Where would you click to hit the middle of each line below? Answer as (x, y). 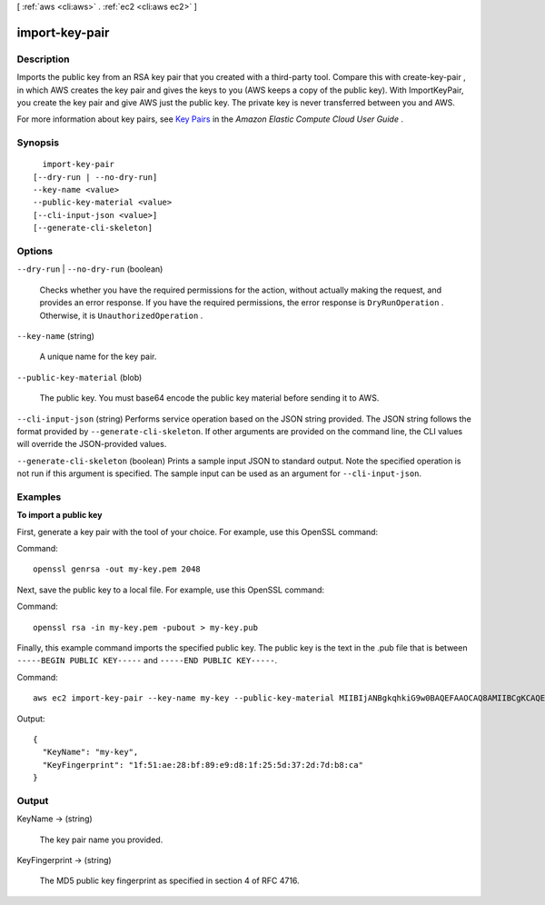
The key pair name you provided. (101, 840)
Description (43, 59)
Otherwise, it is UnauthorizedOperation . (121, 315)
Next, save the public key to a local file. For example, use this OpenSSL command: (171, 590)
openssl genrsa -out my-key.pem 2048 (117, 569)
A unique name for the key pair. (98, 357)
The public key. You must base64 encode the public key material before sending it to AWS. (209, 398)
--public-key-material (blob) (79, 377)
